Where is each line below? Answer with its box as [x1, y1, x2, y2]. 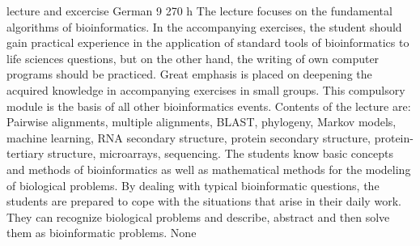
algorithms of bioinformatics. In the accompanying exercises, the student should [6, 18, 402, 35]
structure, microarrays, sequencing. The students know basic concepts [48, 145, 393, 162]
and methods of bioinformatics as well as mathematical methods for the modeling [6, 160, 411, 177]
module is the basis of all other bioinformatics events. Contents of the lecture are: [6, 97, 411, 114]
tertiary [6, 145, 45, 162]
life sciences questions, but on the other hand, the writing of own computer [6, 49, 380, 66]
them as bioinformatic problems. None [6, 224, 197, 241]
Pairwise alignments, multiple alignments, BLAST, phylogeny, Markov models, [6, 113, 397, 130]
